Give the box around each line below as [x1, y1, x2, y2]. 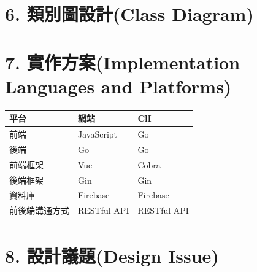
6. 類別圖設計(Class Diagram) [5, 1, 254, 26]
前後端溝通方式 [9, 204, 69, 217]
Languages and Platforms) [5, 73, 232, 98]
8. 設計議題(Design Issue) [5, 243, 219, 268]
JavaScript [78, 128, 118, 141]
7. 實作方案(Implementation [5, 49, 240, 74]
